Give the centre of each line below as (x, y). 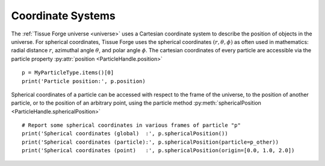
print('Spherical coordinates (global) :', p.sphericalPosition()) (125, 134)
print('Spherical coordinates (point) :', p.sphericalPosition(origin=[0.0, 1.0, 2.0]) (158, 151)
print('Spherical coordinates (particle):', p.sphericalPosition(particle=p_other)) (150, 142)
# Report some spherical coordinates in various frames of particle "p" (131, 125)
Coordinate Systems (63, 16)
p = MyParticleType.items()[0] (68, 73)
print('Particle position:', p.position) (84, 81)
